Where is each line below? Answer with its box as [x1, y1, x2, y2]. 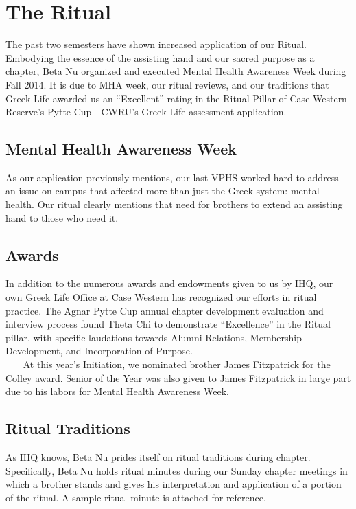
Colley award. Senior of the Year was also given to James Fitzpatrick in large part [5, 370, 351, 385]
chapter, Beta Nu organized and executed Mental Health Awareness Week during [5, 64, 346, 78]
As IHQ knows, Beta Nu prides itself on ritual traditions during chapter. [5, 450, 311, 464]
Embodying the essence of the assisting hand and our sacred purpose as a [5, 50, 315, 65]
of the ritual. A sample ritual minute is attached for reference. [5, 490, 266, 504]
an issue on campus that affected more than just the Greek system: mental [5, 183, 320, 198]
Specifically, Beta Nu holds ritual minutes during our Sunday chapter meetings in [5, 463, 348, 477]
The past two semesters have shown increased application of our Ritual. [5, 37, 307, 52]
